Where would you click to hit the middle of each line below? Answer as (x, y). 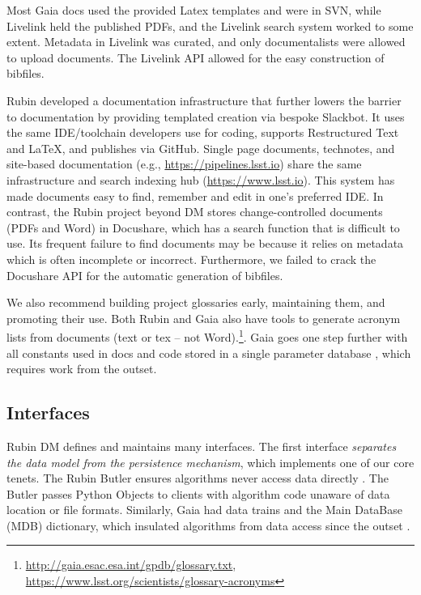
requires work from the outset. (82, 369)
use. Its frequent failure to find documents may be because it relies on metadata (205, 243)
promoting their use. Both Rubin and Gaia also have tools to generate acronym (204, 318)
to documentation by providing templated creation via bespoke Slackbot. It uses (206, 116)
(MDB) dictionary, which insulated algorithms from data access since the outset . (208, 525)
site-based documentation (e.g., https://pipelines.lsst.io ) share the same (184, 164)
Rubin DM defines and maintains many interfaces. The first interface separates (202, 446)
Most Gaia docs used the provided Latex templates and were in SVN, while (194, 10)
